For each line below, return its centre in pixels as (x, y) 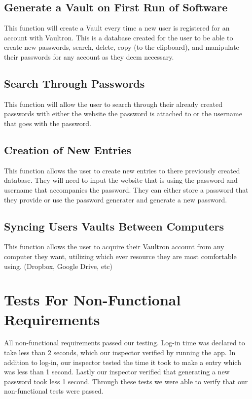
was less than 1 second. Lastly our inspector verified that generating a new (117, 372)
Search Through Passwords (74, 83)
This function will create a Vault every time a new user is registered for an (117, 28)
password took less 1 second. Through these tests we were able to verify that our (126, 381)
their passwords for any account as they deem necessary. (89, 56)
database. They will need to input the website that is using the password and (121, 180)
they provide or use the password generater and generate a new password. (116, 199)
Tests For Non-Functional (92, 300)
